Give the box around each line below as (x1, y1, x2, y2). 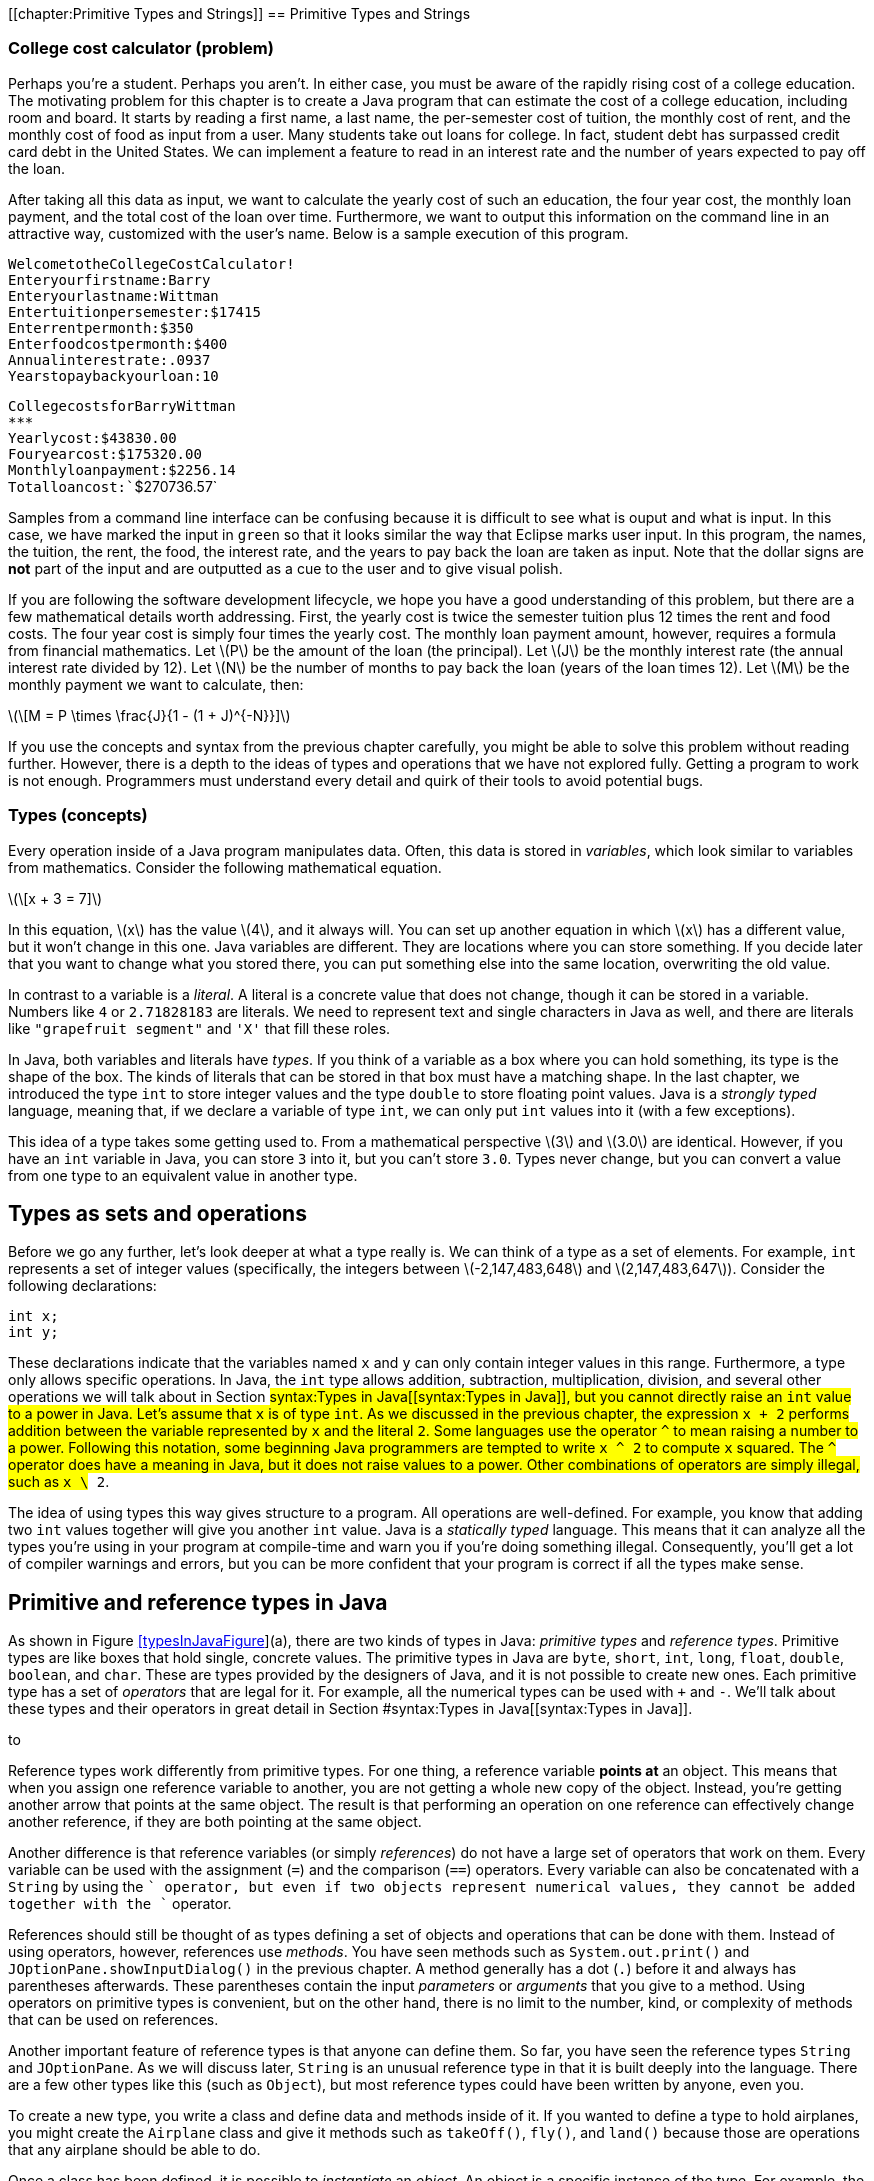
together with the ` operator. (8, 1895, 232, 1913)
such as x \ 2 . (8, 1473, 110, 1491)
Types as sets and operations (8, 1200, 307, 1226)
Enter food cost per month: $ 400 (8, 335, 228, 352)
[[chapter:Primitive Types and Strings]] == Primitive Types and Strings (8, 5, 471, 22)
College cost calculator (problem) (8, 38, 274, 59)
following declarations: (8, 1277, 157, 1295)
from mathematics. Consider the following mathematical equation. (8, 858, 442, 876)
